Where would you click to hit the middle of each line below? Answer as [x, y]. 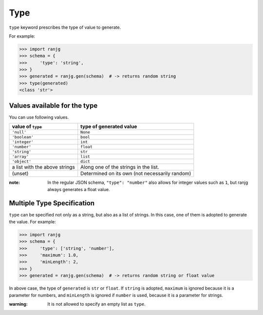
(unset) [20, 174]
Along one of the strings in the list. [120, 167]
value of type [27, 127]
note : [15, 182]
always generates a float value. [79, 189]
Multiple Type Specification [52, 203]
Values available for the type [53, 106]
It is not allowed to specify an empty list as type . [96, 304]
